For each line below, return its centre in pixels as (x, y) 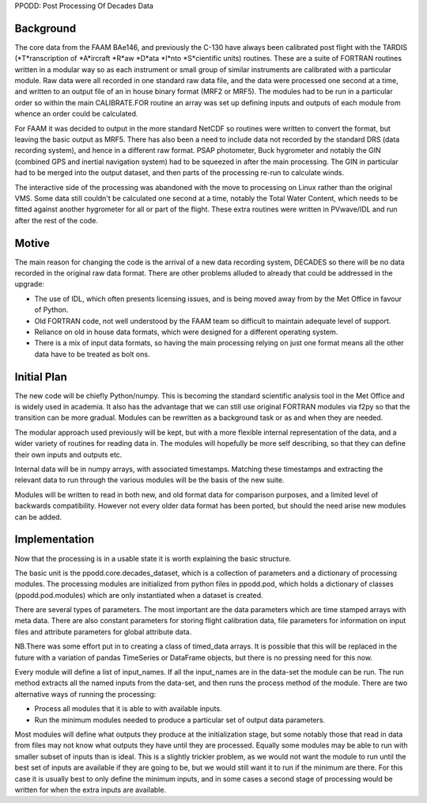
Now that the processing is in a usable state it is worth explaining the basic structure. (153, 558)
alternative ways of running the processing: (85, 694)
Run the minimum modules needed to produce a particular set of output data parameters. (180, 720)
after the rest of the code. (57, 220)
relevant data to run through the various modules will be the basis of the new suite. (149, 480)
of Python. (51, 310)
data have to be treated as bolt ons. (92, 354)
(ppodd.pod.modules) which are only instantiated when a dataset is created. (139, 595)
